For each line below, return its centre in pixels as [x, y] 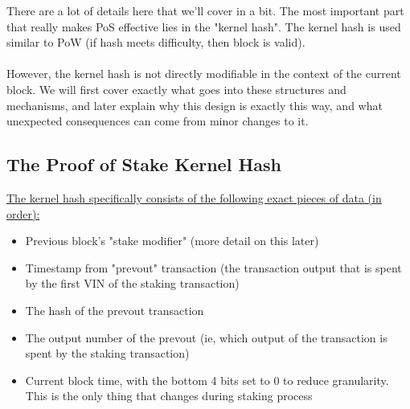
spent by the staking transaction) [107, 353]
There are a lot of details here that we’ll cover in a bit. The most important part [205, 10]
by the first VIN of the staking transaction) [132, 283]
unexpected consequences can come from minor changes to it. [158, 121]
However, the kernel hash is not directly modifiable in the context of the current [204, 74]
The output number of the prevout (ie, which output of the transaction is [206, 337]
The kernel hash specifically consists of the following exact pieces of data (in [194, 197]
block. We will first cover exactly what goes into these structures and [176, 89]
